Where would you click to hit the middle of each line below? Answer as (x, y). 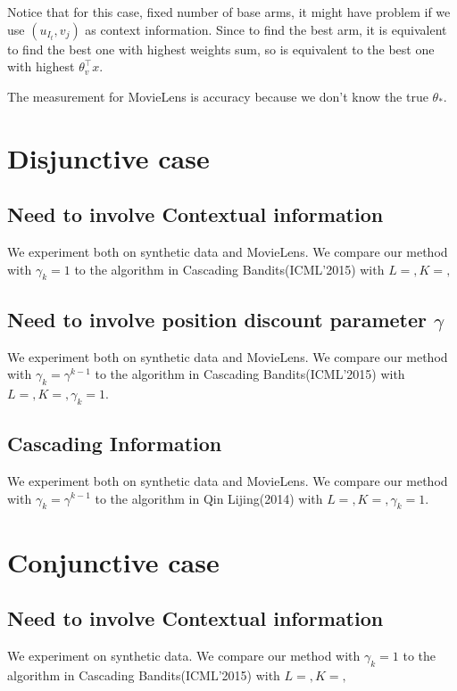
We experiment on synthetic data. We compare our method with (184, 655)
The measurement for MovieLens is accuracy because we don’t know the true (218, 96)
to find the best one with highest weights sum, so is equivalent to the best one (221, 49)
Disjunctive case (108, 157)
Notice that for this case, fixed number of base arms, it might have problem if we (229, 12)
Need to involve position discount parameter (217, 319)
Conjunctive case (113, 561)
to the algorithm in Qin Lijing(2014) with (209, 498)
